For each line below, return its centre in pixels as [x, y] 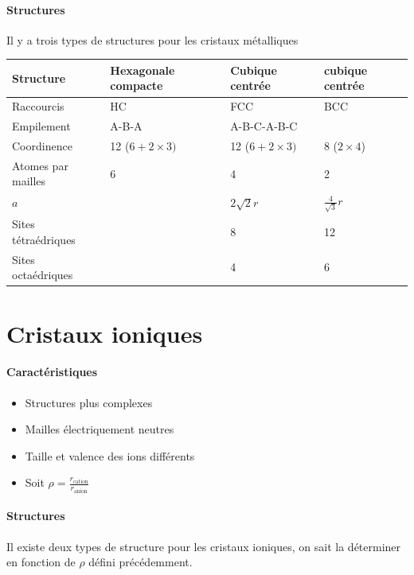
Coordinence [42, 146]
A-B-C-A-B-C [264, 126]
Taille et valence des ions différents [110, 455]
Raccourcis [38, 106]
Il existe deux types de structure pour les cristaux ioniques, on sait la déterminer [204, 546]
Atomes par [40, 165]
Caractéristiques [52, 372]
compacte [137, 85]
